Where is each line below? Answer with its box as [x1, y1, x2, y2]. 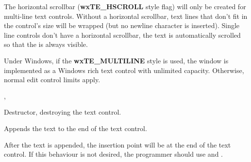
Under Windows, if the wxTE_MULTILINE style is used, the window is [4, 55, 229, 65]
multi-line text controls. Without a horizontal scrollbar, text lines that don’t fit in [4, 11, 248, 21]
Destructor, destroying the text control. [4, 107, 121, 117]
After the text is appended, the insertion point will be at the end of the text [4, 139, 231, 149]
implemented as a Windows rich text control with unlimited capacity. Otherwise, [4, 65, 244, 75]
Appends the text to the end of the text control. [4, 123, 147, 133]
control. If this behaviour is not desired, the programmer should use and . [4, 149, 223, 159]
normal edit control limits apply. [4, 74, 100, 85]
